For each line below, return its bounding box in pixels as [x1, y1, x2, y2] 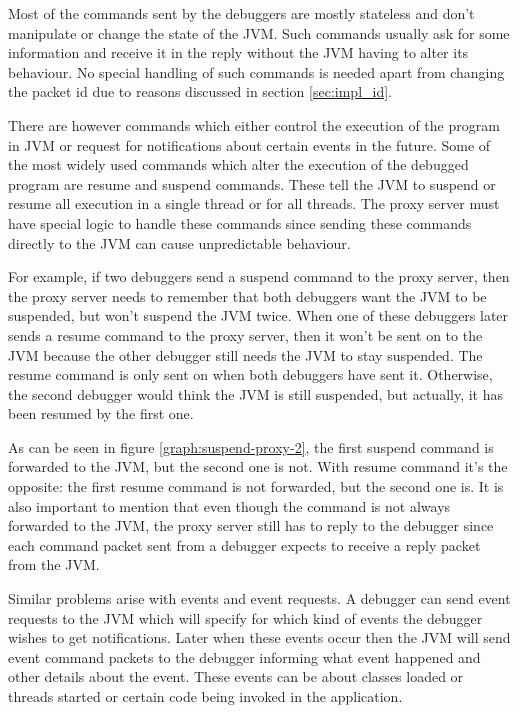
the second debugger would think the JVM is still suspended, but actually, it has [8, 383, 504, 404]
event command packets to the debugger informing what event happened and [8, 646, 481, 667]
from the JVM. [8, 554, 100, 575]
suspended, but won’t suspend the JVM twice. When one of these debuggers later [8, 305, 509, 326]
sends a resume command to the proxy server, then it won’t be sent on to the [8, 324, 483, 345]
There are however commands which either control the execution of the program [8, 114, 500, 135]
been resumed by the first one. [8, 403, 194, 424]
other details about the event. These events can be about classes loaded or [8, 666, 464, 687]
